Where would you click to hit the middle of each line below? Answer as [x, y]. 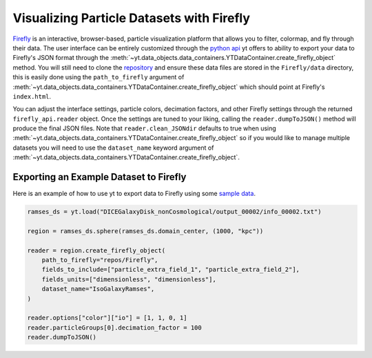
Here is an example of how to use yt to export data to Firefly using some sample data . [134, 194]
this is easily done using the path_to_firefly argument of [99, 77]
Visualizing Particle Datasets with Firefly [132, 18]
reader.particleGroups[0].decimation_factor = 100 [115, 327]
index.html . [32, 96]
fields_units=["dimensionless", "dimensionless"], [129, 279]
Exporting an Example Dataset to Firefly [100, 177]
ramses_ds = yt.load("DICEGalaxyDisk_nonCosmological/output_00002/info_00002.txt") [174, 212]
